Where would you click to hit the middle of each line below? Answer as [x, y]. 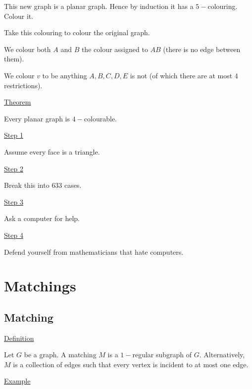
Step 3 [14, 201]
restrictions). [23, 85]
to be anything [65, 75]
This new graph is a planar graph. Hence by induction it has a [99, 6]
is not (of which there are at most [181, 75]
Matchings [40, 286]
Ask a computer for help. [42, 218]
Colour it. [19, 16]
